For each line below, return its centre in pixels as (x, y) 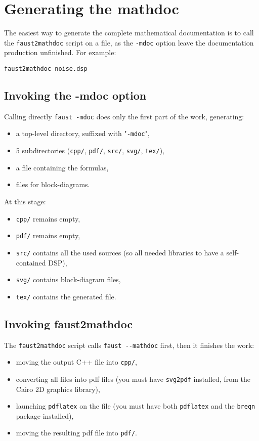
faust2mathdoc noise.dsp (46, 69)
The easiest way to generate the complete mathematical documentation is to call (129, 33)
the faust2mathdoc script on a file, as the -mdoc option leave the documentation (129, 42)
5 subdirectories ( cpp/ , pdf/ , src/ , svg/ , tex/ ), (90, 150)
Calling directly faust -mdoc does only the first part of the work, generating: (124, 116)
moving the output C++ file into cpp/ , (76, 362)
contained (31, 262)
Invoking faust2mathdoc (69, 323)
